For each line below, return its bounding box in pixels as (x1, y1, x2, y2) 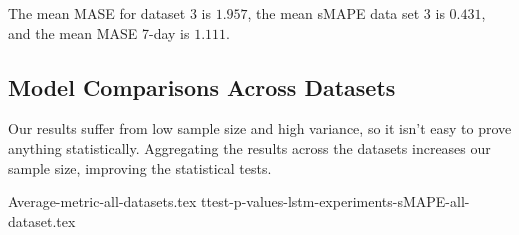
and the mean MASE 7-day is (8, 22, 190, 43)
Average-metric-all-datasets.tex (8, 191, 197, 212)
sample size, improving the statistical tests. (8, 157, 272, 178)
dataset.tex (8, 210, 76, 231)
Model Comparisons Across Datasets (8, 71, 396, 102)
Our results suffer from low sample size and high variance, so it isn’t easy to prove (8, 118, 512, 139)
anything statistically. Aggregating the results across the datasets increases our (8, 137, 491, 158)
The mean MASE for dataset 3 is (8, 3, 211, 23)
